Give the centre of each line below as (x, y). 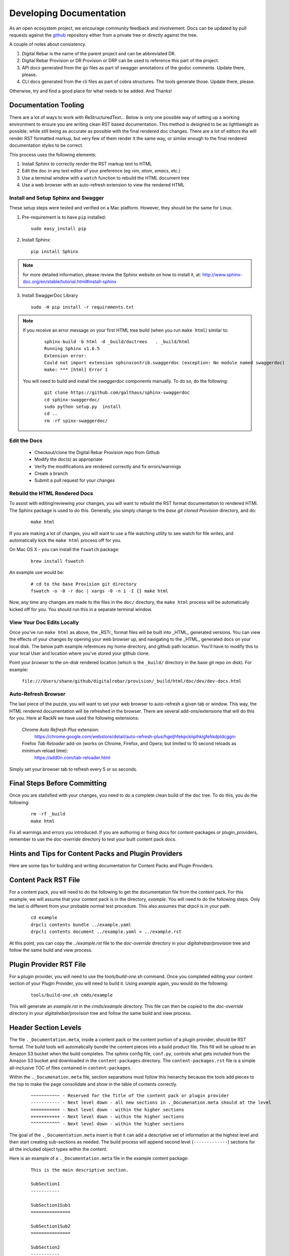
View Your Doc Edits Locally (44, 622)
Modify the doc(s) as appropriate (68, 459)
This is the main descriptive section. (80, 1170)
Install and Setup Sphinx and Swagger (57, 197)
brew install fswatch (57, 561)
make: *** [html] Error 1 (76, 370)
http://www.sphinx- (223, 274)
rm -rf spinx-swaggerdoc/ (76, 421)
